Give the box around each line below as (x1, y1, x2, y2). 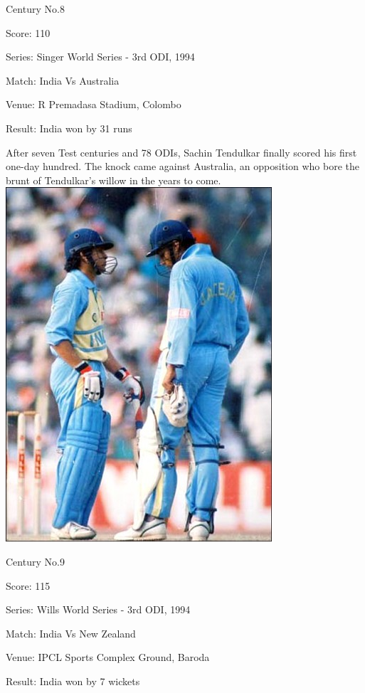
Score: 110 (6, 25, 51, 40)
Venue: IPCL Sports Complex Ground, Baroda (6, 650, 210, 665)
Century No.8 (6, 1, 65, 16)
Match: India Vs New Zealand (6, 625, 136, 640)
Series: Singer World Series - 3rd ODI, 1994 (6, 49, 195, 64)
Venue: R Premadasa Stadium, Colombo (6, 97, 181, 112)
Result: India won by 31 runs (6, 120, 132, 135)
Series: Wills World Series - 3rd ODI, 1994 (6, 602, 191, 617)
